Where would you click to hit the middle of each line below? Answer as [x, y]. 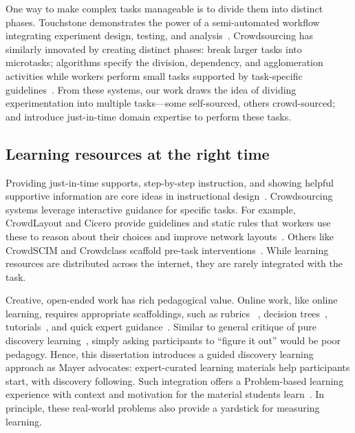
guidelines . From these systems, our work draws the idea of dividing [151, 89]
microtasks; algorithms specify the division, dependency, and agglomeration [164, 62]
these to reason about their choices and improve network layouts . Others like [170, 236]
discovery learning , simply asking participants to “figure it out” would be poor [173, 340]
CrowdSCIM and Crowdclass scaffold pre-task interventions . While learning [167, 250]
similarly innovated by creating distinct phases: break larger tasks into [154, 49]
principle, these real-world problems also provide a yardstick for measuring [163, 408]
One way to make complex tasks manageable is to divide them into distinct [164, 8]
